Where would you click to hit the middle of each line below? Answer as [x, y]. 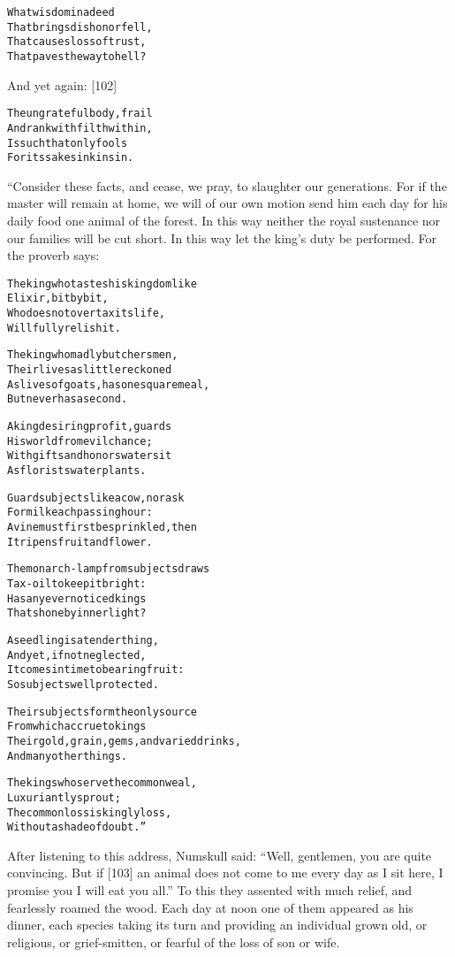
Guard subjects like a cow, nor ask [96, 498]
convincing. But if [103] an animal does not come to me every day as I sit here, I [225, 873]
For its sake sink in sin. [71, 158]
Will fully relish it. [64, 328]
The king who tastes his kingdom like [102, 283]
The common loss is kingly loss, [90, 812]
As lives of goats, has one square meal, [109, 384]
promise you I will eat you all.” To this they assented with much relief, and [210, 890]
